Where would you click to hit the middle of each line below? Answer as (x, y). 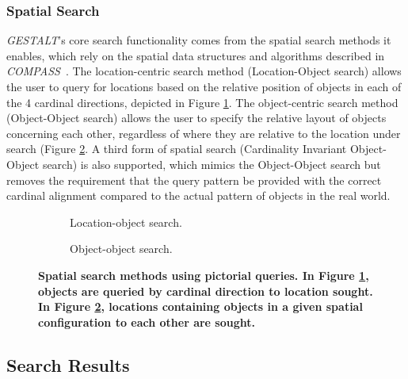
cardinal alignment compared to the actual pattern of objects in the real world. (198, 195)
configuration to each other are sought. (147, 322)
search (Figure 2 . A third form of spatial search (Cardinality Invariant (177, 149)
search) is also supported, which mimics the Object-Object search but (212, 164)
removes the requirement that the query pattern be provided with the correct (194, 180)
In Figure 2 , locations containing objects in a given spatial (200, 306)
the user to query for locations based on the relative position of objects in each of (204, 86)
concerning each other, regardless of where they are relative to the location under (204, 133)
